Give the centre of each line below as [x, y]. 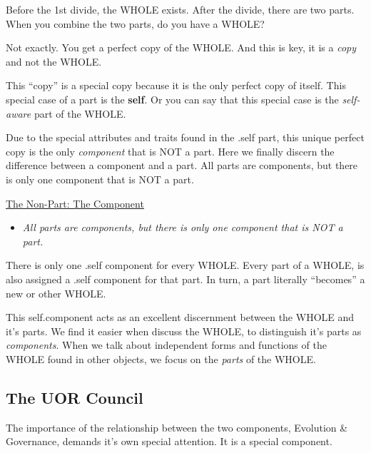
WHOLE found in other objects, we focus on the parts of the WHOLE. [161, 358]
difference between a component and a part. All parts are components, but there [182, 165]
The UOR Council [75, 397]
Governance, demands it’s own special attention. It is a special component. [169, 441]
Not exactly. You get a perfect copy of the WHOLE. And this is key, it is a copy [181, 47]
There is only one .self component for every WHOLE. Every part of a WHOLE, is [185, 265]
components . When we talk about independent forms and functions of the [166, 345]
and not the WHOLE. [54, 61]
